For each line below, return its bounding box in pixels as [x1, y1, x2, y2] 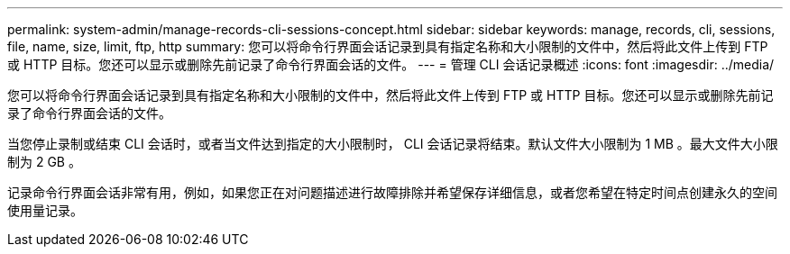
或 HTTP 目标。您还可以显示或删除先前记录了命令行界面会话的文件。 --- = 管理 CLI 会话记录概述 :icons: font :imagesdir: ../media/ [7, 57, 775, 72]
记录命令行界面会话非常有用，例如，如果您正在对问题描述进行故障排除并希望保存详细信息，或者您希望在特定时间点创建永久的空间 [7, 185, 777, 200]
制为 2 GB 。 [7, 154, 81, 169]
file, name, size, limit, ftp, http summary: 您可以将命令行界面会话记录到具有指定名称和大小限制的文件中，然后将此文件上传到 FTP [7, 39, 768, 54]
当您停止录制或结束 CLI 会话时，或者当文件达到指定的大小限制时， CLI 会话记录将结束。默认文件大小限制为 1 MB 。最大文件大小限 [7, 136, 778, 151]
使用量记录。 [7, 203, 83, 218]
